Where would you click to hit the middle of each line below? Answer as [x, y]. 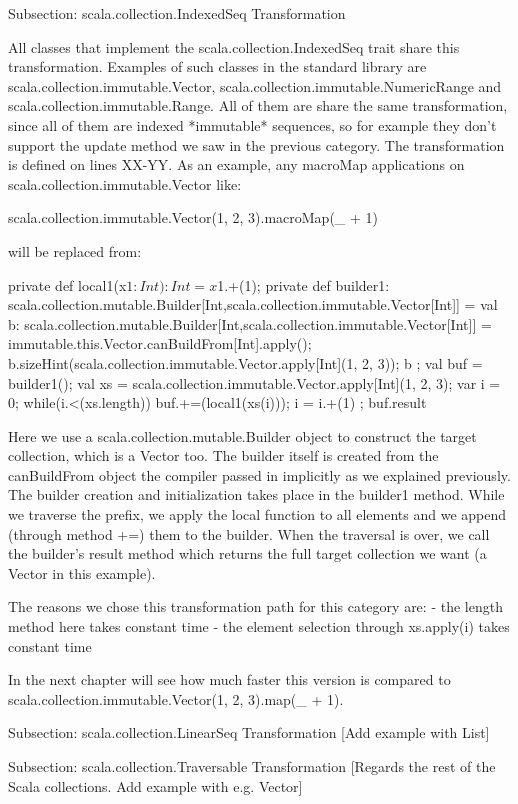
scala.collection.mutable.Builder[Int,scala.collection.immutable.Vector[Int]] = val [253, 304]
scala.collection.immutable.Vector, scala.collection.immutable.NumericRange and [255, 85]
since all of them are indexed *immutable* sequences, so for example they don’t [252, 124]
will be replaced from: [75, 250]
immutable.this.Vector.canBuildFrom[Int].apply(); [160, 343]
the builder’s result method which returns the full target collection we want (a [247, 553]
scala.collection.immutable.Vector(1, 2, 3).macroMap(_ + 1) [193, 217]
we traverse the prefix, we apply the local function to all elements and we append [257, 514]
